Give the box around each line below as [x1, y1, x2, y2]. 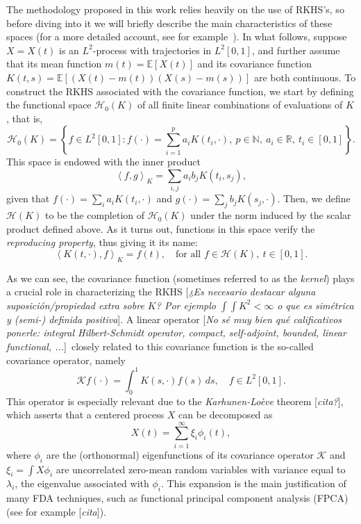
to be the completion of [44, 208, 145, 222]
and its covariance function [197, 56, 312, 71]
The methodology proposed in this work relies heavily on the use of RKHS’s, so [6, 2, 344, 16]
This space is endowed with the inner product [6, 154, 201, 169]
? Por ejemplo [156, 297, 216, 312]
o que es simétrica [277, 297, 354, 312]
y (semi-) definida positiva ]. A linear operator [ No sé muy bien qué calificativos [6, 311, 342, 326]
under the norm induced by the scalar [190, 208, 351, 222]
